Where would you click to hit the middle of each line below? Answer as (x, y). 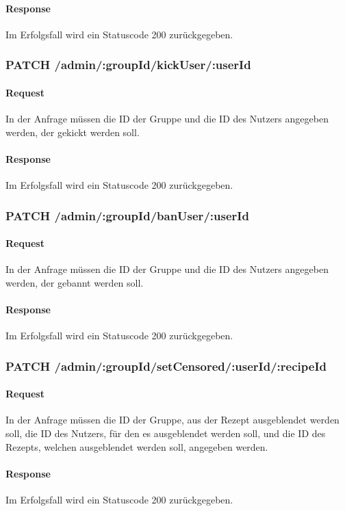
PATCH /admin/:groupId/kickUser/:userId (128, 65)
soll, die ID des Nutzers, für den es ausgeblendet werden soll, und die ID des (166, 433)
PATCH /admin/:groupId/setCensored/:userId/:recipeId (166, 366)
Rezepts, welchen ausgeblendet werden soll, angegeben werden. (137, 446)
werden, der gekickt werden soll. (73, 132)
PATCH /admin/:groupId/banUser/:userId (127, 215)
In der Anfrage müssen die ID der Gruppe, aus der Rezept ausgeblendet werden (172, 420)
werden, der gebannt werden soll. (75, 282)
